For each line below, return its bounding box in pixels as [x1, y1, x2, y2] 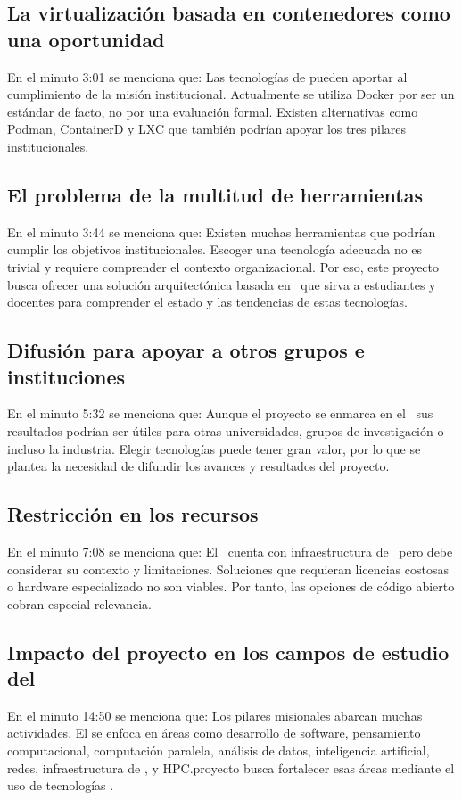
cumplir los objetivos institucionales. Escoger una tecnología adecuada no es [7, 240, 423, 259]
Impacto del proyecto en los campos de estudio [7, 638, 450, 665]
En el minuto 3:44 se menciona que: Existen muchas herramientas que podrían [7, 222, 436, 241]
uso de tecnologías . [7, 776, 114, 795]
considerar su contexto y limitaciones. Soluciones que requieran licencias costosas [7, 559, 450, 578]
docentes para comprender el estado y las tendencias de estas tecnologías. [7, 293, 408, 311]
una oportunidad [7, 25, 165, 53]
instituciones [7, 362, 126, 390]
